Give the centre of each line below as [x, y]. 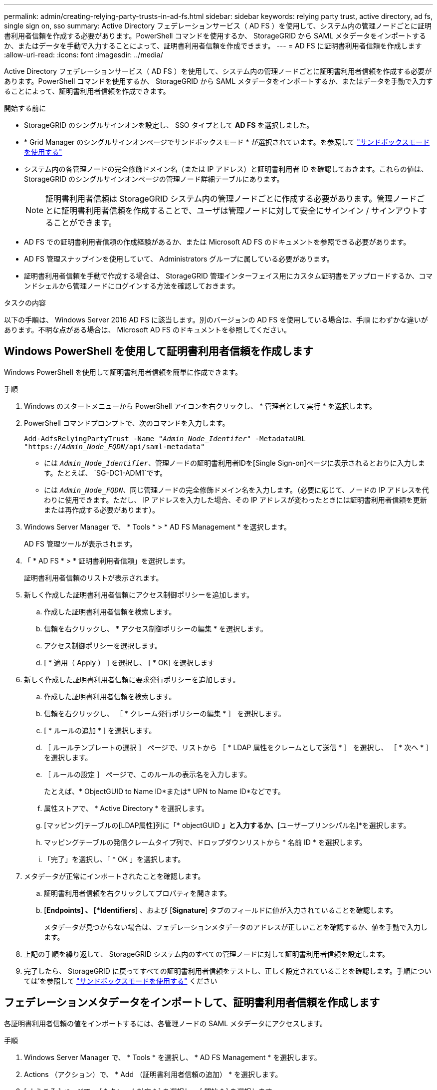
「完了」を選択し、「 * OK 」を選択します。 [114, 859]
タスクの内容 [25, 303]
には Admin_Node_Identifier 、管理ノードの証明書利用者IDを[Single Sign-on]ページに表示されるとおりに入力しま [234, 463]
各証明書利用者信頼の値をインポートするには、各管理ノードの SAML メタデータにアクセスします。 [165, 1023]
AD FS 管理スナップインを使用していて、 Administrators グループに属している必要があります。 [179, 259]
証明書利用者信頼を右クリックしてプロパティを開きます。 [138, 893]
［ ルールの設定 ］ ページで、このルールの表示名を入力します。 [148, 774]
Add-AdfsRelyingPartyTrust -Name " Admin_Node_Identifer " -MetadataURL [165, 438]
